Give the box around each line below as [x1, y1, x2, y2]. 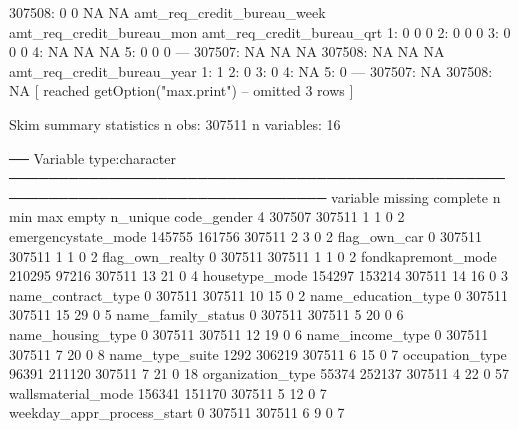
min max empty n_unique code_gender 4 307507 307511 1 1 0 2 [9, 206, 405, 227]
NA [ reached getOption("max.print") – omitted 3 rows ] [9, 80, 354, 101]
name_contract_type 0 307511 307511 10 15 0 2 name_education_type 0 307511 [9, 284, 508, 305]
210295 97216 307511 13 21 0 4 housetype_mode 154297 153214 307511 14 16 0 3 [9, 265, 508, 286]
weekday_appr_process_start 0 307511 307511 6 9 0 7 [9, 402, 345, 423]
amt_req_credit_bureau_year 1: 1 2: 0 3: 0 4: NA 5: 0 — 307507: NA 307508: [9, 60, 493, 81]
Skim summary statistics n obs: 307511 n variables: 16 [9, 113, 341, 134]
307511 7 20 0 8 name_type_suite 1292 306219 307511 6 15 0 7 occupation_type [9, 343, 507, 364]
